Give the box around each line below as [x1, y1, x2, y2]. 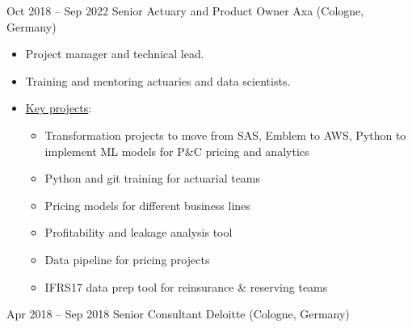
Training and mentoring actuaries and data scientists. [25, 72, 291, 89]
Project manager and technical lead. [25, 45, 204, 62]
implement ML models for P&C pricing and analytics [44, 142, 309, 159]
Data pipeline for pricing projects [44, 250, 210, 267]
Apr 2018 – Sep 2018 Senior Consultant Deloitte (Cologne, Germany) [6, 305, 350, 322]
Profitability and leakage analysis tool [44, 224, 233, 241]
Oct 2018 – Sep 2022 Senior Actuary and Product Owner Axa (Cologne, [6, 2, 364, 19]
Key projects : [25, 99, 92, 116]
